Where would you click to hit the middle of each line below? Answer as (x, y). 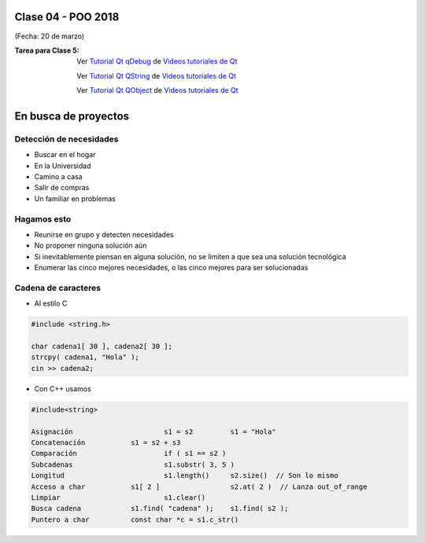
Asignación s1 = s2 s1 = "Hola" (153, 431)
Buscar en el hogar (65, 155)
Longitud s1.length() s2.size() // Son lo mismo (185, 476)
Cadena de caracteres (58, 288)
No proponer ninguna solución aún (91, 246)
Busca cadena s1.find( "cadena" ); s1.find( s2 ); (160, 508)
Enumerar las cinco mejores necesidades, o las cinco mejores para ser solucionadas (171, 268)
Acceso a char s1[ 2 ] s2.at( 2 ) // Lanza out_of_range (199, 486)
